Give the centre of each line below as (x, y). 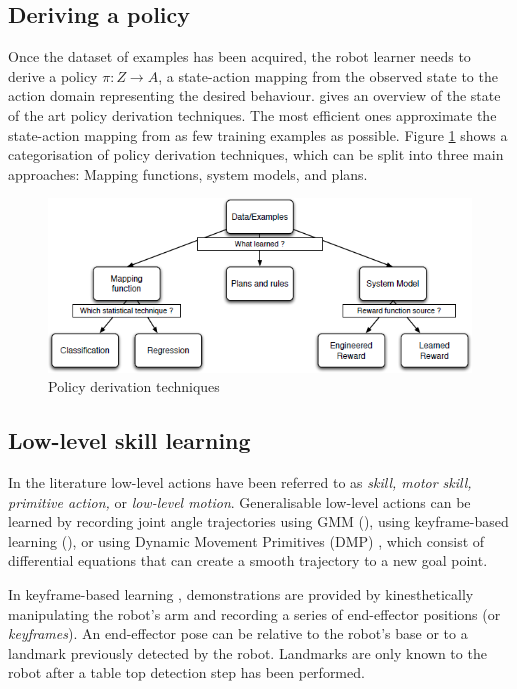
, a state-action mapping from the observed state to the (328, 75)
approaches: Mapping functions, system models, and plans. (188, 173)
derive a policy (53, 75)
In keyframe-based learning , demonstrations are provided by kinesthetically (241, 593)
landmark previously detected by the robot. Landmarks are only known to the (247, 652)
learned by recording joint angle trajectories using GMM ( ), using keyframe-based (258, 521)
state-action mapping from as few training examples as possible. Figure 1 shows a (258, 134)
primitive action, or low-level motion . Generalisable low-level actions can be (239, 501)
